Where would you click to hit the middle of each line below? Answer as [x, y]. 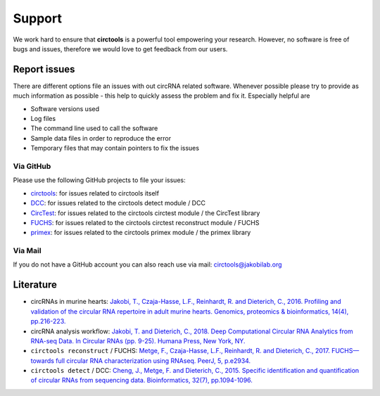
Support [38, 18]
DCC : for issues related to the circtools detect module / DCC [118, 203]
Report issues [44, 69]
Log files [43, 119]
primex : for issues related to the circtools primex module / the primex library [141, 233]
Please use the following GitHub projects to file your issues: [99, 180]
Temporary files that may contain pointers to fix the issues [115, 148]
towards [42, 360]
